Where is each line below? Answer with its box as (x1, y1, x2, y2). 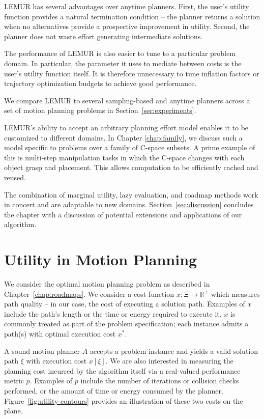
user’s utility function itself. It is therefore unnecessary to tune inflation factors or (4, 68, 259, 78)
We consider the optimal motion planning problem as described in (4, 278, 210, 289)
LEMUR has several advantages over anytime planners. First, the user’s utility (4, 1, 249, 11)
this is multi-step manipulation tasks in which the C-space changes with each (4, 152, 245, 162)
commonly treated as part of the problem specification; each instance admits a (4, 318, 249, 329)
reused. (4, 172, 26, 182)
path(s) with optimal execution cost (4, 328, 116, 339)
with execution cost (26, 355, 87, 366)
